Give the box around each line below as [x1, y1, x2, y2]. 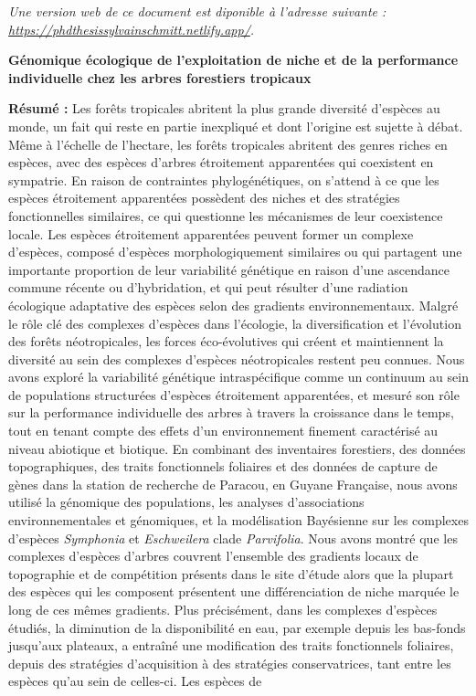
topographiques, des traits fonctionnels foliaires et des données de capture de [8, 457, 438, 476]
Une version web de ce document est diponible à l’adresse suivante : [8, 2, 386, 20]
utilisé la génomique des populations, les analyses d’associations [8, 492, 365, 511]
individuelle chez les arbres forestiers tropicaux [8, 68, 312, 87]
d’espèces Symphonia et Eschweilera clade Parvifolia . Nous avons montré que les [8, 528, 458, 547]
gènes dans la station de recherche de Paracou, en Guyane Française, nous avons [8, 474, 458, 493]
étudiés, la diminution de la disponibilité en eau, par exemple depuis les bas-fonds [8, 617, 466, 637]
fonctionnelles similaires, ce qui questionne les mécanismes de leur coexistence [8, 206, 443, 225]
